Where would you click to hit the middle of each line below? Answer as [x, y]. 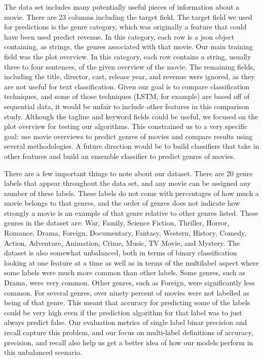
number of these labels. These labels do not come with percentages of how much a [131, 193]
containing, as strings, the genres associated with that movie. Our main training [128, 46]
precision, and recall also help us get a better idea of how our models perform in [129, 342]
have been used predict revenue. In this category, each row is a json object [119, 36]
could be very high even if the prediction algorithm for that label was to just [123, 312]
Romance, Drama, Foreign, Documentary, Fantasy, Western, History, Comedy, [125, 233]
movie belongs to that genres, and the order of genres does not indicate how [122, 203]
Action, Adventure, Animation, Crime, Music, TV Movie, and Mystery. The [122, 242]
